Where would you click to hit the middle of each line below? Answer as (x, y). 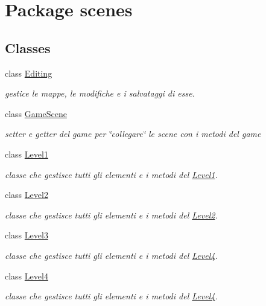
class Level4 (27, 276)
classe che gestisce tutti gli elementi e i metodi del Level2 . (111, 215)
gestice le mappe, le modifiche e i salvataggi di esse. (100, 93)
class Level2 (27, 195)
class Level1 (27, 154)
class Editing (29, 73)
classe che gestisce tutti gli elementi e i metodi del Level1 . (111, 174)
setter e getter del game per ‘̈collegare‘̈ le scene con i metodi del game (133, 134)
